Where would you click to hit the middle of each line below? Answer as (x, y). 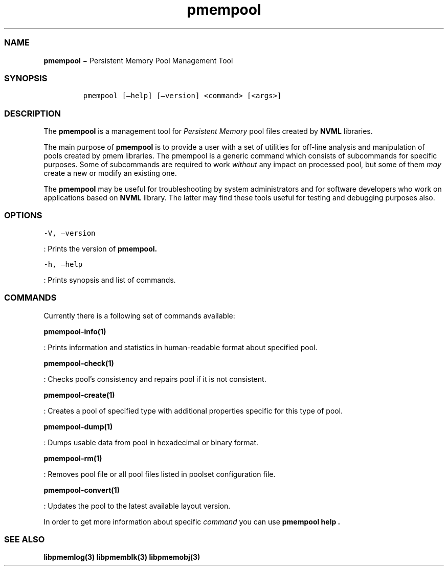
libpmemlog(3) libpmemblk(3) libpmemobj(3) (122, 557)
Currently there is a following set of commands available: (139, 315)
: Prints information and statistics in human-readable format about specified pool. (181, 347)
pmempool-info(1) (75, 331)
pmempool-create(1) (79, 395)
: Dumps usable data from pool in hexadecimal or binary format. (151, 442)
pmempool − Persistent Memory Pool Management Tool (138, 60)
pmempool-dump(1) (78, 426)
